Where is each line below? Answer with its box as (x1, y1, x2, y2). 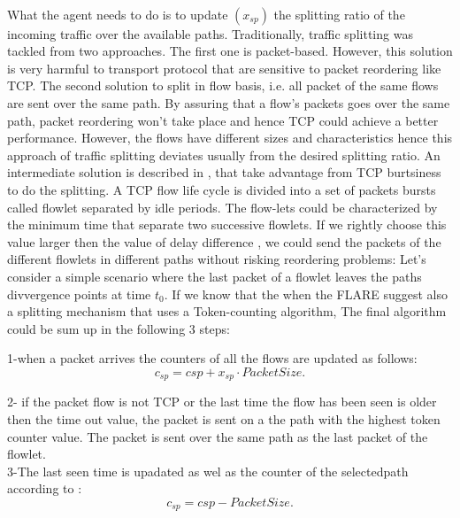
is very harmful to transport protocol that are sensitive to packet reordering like (7, 58, 441, 77)
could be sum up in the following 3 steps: (7, 319, 230, 337)
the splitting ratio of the (273, 4, 405, 23)
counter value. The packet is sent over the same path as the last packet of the (7, 427, 428, 445)
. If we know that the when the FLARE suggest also (164, 284, 448, 303)
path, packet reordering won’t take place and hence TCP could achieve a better (7, 111, 439, 129)
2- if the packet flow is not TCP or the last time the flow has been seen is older (7, 392, 437, 411)
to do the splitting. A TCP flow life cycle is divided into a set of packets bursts (7, 180, 436, 198)
